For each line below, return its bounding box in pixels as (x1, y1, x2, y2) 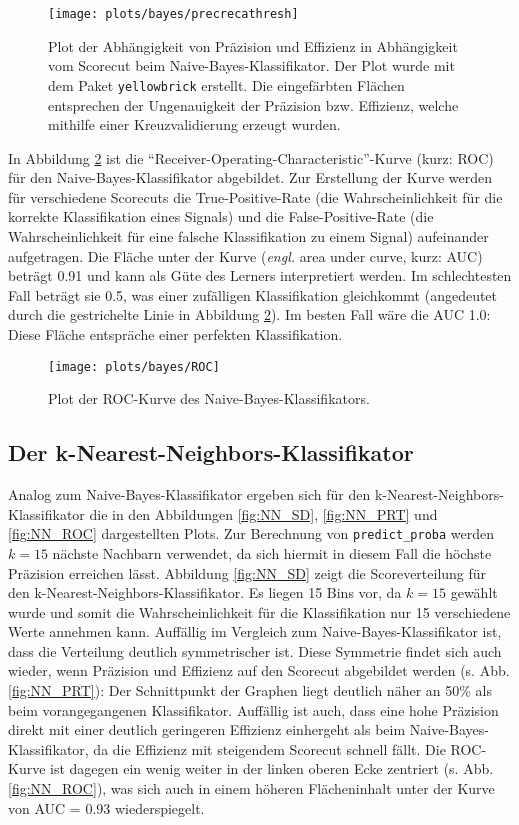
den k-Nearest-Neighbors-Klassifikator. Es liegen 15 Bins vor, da (8, 582, 402, 603)
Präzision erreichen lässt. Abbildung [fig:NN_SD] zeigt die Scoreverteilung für (8, 562, 487, 583)
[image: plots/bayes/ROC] (48, 359, 220, 374)
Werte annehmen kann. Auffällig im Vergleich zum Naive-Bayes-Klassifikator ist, (8, 621, 502, 642)
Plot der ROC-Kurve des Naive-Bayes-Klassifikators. (48, 388, 370, 409)
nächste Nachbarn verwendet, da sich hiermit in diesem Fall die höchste (52, 542, 492, 563)
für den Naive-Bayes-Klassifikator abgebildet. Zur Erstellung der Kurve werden (8, 167, 492, 188)
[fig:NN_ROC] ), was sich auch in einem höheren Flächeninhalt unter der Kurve (8, 778, 495, 799)
